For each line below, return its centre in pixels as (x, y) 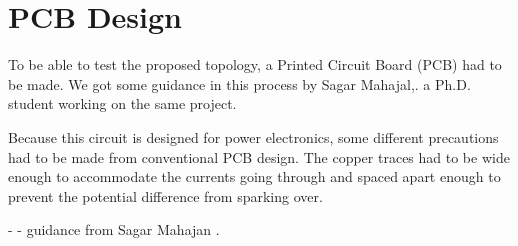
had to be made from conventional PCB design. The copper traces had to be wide (259, 156)
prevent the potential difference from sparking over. (165, 195)
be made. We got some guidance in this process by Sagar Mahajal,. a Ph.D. (239, 83)
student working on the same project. (122, 103)
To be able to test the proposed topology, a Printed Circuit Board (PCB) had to (255, 64)
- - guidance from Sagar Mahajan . (114, 229)
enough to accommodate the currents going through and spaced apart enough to (254, 176)
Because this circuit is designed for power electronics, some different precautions (253, 136)
